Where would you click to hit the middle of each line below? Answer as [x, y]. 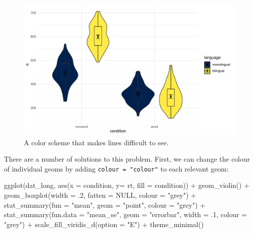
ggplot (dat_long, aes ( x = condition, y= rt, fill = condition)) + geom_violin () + [127, 185]
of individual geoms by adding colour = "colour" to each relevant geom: [116, 168]
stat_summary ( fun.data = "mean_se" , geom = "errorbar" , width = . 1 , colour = [126, 214]
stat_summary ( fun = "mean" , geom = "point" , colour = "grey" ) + [105, 204]
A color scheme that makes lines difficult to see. [96, 142]
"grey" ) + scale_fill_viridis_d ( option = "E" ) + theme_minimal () [104, 224]
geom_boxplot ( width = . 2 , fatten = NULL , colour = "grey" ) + [100, 195]
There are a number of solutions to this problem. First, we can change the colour [127, 159]
